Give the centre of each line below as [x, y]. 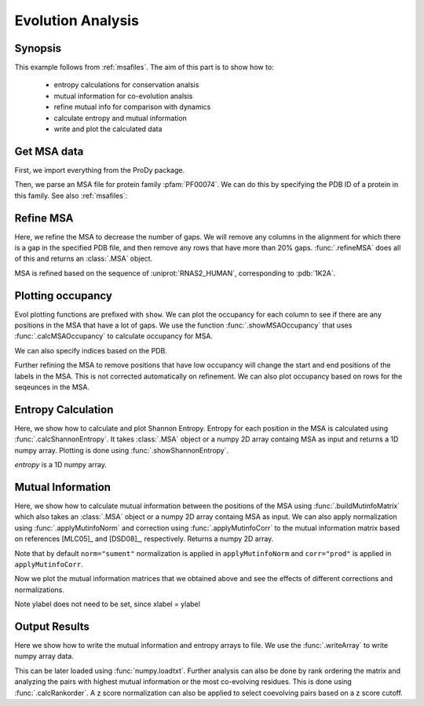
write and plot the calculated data [108, 129]
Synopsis [38, 48]
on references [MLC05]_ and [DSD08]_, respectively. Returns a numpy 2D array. [144, 539]
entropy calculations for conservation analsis [126, 85]
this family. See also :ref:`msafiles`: [71, 196]
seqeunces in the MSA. [52, 387]
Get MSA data [49, 151]
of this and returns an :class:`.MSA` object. [84, 258]
